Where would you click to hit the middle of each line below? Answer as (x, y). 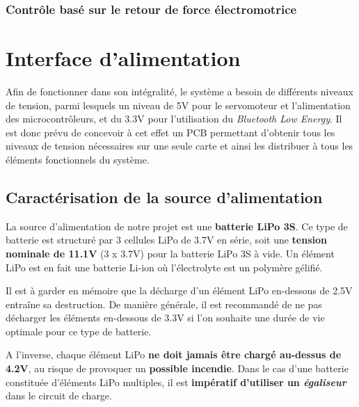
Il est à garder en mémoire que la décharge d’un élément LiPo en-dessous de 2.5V (179, 290)
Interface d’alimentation (123, 58)
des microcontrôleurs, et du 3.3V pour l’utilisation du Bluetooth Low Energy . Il (174, 119)
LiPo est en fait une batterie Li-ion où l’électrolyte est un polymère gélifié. (164, 267)
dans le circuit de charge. (59, 396)
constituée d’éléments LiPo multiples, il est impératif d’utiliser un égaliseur (176, 382)
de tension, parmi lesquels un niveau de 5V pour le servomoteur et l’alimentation (178, 105)
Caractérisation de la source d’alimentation (164, 197)
